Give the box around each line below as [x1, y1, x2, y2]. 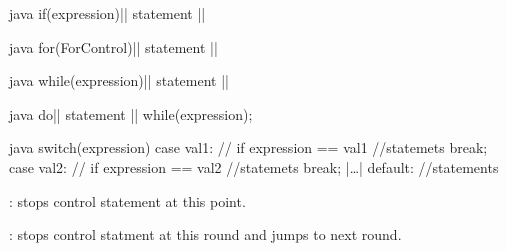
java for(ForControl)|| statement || [9, 36, 218, 57]
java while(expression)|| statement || [9, 70, 229, 91]
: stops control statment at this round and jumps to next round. [9, 224, 402, 245]
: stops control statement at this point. [9, 190, 246, 211]
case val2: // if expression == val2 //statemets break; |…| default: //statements [9, 156, 499, 177]
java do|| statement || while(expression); [9, 103, 253, 124]
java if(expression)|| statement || [9, 3, 206, 23]
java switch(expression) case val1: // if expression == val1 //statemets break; [9, 137, 488, 158]
